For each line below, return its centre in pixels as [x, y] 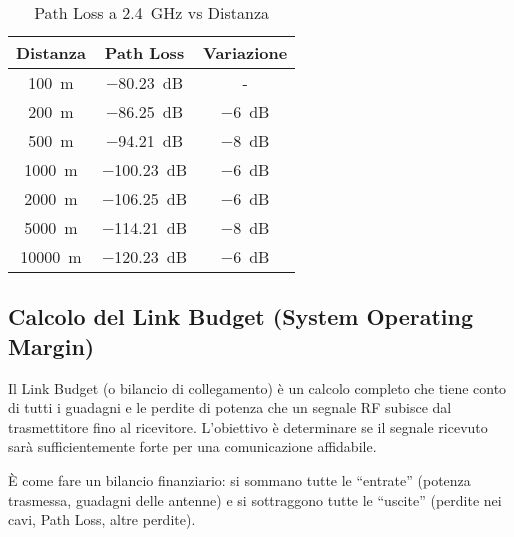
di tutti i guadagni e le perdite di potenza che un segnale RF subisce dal [230, 407]
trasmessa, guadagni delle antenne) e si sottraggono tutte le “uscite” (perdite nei [255, 499]
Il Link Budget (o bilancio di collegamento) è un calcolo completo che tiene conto [257, 387]
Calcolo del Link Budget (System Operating [241, 316]
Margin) [51, 345]
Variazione [245, 52]
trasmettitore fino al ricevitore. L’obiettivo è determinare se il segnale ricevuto [248, 426]
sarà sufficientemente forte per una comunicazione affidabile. [192, 446]
